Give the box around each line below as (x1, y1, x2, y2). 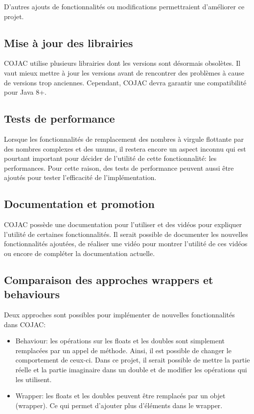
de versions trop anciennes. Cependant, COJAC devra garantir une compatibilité (4, 77, 247, 87)
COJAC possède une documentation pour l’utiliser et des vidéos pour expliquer (4, 219, 242, 230)
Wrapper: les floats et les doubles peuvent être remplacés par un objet (15, 390, 226, 401)
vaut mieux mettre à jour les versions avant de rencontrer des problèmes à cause (4, 67, 245, 78)
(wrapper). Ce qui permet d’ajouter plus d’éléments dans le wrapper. (15, 400, 223, 410)
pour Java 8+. (4, 87, 46, 97)
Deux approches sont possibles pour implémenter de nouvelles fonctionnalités (4, 310, 235, 320)
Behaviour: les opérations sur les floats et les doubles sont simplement (15, 336, 225, 346)
